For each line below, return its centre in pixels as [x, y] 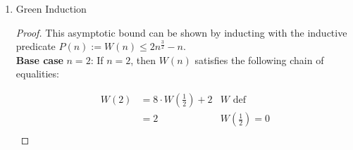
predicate [36, 46]
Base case [39, 60]
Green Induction [51, 8]
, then [143, 60]
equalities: [37, 74]
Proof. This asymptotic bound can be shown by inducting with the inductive [181, 32]
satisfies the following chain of [259, 60]
